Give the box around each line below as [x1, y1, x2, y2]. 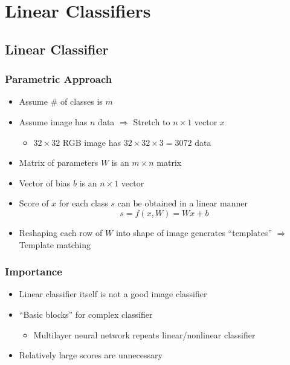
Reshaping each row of [19, 226, 103, 238]
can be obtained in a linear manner [117, 197, 248, 209]
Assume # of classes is [19, 95, 103, 108]
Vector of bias [19, 176, 71, 189]
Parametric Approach [5, 71, 112, 87]
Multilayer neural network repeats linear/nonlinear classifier [33, 328, 256, 341]
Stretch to [133, 115, 170, 128]
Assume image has [19, 115, 88, 128]
